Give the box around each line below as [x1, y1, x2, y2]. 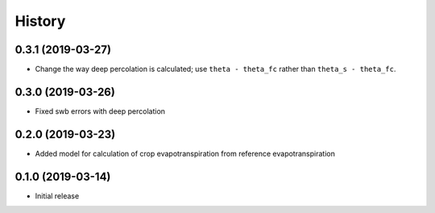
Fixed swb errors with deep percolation [35, 106, 165, 116]
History [14, 12, 66, 30]
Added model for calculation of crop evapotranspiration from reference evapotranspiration [35, 148, 336, 158]
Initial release [35, 190, 80, 201]
